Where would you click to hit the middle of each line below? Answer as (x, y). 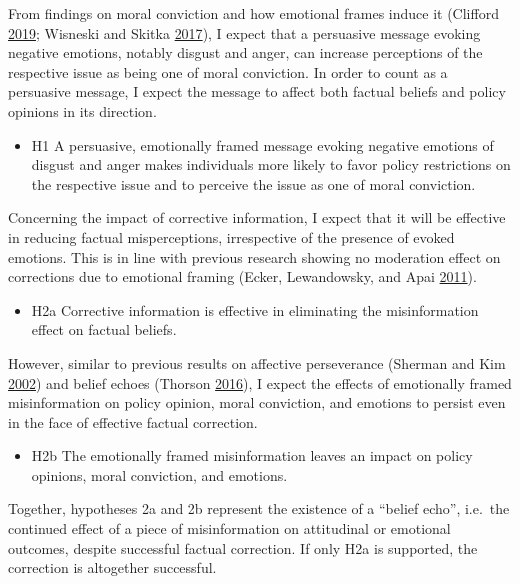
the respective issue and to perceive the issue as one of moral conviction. (253, 183)
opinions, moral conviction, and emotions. (159, 474)
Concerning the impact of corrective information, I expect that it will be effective (257, 217)
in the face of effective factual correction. (133, 421)
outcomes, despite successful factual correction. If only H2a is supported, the (243, 547)
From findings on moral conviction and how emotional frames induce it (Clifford (253, 13)
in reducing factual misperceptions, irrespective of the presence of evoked (231, 236)
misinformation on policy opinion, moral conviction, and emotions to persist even (257, 402)
